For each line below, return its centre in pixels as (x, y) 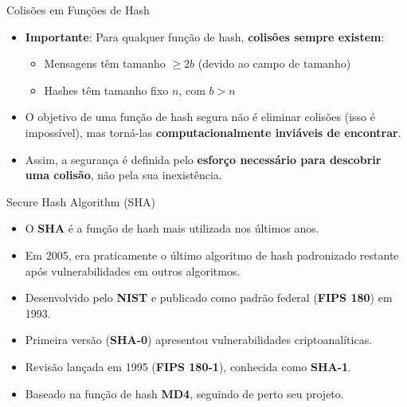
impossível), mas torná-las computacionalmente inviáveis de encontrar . (213, 132)
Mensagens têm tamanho (105, 63)
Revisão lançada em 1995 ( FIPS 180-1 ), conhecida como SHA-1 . (188, 366)
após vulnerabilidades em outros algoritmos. (133, 270)
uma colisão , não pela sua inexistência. (123, 175)
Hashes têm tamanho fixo (106, 90)
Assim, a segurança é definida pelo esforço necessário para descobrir (203, 159)
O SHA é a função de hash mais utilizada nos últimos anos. (172, 228)
